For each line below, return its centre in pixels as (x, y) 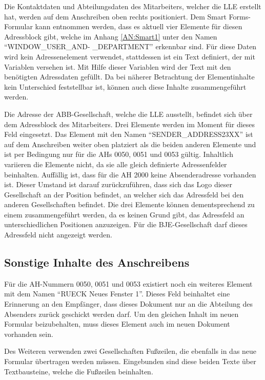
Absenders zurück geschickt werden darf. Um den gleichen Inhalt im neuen (121, 314)
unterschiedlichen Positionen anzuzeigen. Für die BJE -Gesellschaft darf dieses (126, 224)
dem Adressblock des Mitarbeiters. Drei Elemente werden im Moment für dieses (130, 124)
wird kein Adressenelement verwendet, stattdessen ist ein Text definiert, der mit (130, 56)
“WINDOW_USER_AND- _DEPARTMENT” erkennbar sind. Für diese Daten (130, 46)
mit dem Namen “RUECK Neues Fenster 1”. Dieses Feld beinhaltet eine (117, 294)
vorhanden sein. (29, 334)
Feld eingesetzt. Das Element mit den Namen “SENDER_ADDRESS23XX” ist (129, 134)
